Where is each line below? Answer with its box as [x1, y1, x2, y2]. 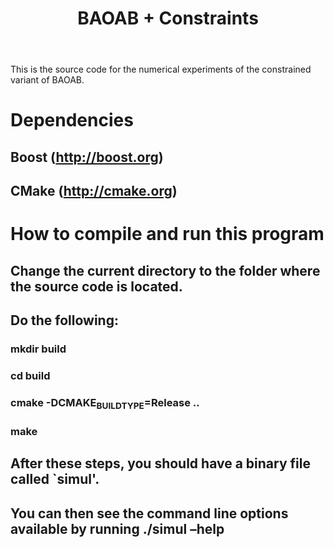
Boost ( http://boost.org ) [10, 148, 164, 166]
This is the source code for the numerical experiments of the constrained [10, 63, 312, 76]
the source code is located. [10, 278, 183, 295]
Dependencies [10, 109, 134, 132]
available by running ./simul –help [10, 520, 225, 537]
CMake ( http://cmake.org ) [10, 183, 178, 200]
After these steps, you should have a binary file [10, 455, 311, 472]
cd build [10, 368, 51, 382]
